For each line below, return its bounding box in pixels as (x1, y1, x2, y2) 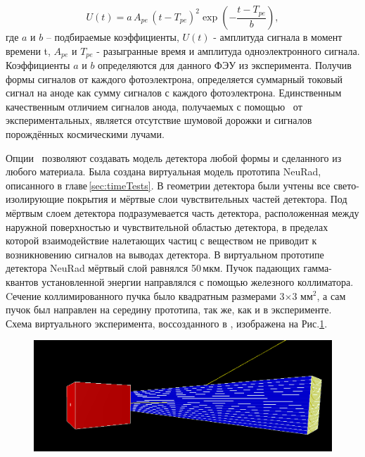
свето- (333, 177, 359, 192)
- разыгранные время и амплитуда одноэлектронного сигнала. (96, 43, 360, 58)
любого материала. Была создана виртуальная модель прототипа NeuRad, (6, 164, 321, 179)
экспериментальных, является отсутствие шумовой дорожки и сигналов (6, 113, 312, 127)
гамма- (303, 261, 332, 275)
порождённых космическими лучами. (6, 127, 165, 142)
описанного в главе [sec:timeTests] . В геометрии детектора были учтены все (6, 177, 331, 192)
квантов (6, 274, 39, 289)
